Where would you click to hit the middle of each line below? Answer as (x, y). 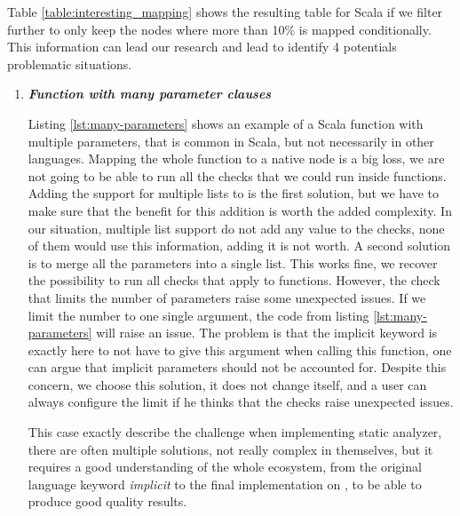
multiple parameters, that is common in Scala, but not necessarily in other (231, 141)
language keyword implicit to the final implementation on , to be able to (225, 484)
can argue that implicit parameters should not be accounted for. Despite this (237, 367)
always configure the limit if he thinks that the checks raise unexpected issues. (241, 402)
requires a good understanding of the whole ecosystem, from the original (225, 467)
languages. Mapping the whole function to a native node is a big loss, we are (236, 159)
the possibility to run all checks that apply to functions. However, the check (234, 280)
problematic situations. (70, 64)
